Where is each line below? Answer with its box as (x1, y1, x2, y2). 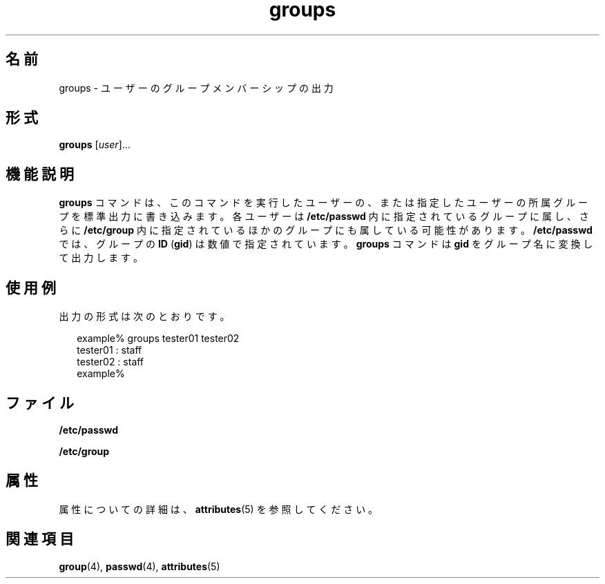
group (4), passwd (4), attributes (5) (59, 560, 220, 572)
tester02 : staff (77, 356, 144, 368)
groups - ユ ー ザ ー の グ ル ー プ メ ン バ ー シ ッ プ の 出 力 (59, 81, 334, 94)
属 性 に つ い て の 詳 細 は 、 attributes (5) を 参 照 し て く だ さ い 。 (59, 503, 378, 515)
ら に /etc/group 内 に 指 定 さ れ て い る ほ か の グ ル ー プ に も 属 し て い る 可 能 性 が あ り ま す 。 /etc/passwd (59, 224, 593, 236)
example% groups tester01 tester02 (77, 332, 240, 345)
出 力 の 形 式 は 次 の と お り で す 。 (59, 310, 230, 323)
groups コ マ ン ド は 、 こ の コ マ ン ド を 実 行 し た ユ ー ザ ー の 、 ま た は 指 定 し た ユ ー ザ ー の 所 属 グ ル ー (59, 197, 588, 209)
